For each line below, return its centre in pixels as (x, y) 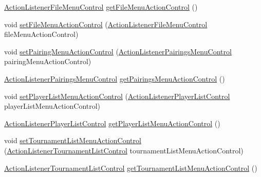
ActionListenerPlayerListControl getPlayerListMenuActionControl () (112, 123)
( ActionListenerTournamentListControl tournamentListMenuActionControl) (124, 150)
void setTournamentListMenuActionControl (73, 140)
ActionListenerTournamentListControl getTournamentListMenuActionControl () (131, 168)
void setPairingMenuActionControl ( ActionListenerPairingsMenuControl (118, 51)
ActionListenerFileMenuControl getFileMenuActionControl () (101, 7)
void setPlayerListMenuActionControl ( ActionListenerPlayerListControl (117, 96)
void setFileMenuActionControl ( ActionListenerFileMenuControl (106, 24)
